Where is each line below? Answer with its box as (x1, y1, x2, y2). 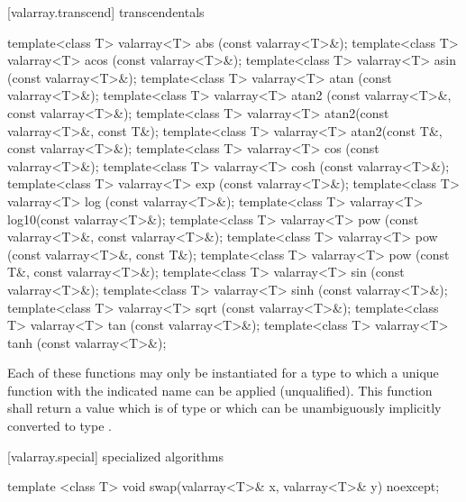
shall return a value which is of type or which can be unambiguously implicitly (7, 398, 442, 417)
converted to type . (7, 416, 112, 435)
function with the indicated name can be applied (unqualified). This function (7, 380, 433, 399)
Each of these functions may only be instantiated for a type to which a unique (7, 363, 439, 382)
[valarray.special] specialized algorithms (7, 446, 224, 465)
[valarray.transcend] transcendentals (7, 3, 205, 21)
